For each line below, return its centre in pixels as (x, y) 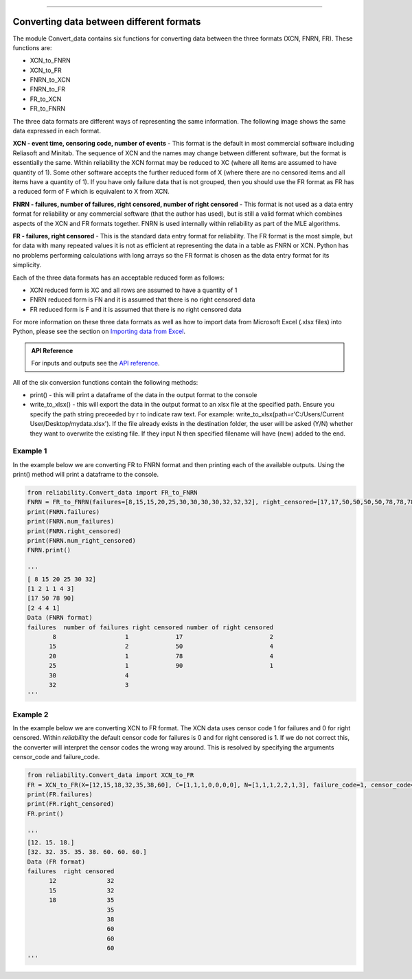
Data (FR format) (56, 862)
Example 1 (30, 451)
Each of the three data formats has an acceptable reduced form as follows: (118, 278)
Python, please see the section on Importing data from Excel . (99, 331)
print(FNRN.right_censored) (74, 531)
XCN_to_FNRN (50, 60)
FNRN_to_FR (47, 89)
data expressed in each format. (57, 131)
